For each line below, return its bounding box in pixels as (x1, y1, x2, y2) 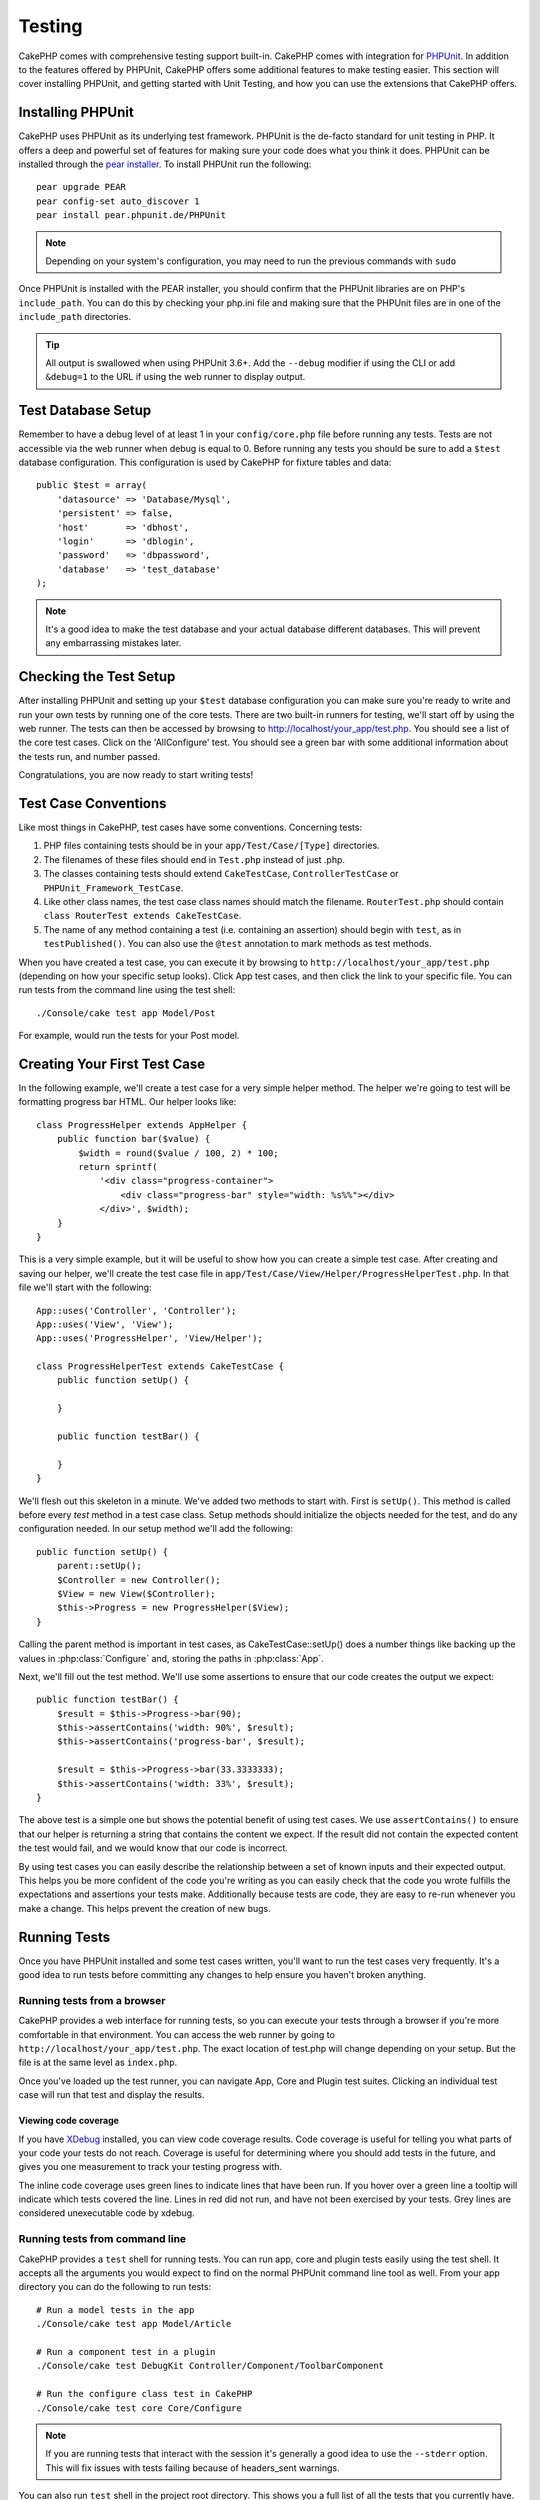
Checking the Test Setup (18, 668, 176, 685)
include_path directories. (18, 311, 132, 323)
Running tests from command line (18, 2232, 187, 2246)
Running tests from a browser (18, 1993, 166, 2007)
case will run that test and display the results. (18, 2089, 205, 2101)
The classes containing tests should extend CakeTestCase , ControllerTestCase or (43, 868, 399, 880)
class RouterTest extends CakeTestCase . (43, 910, 242, 922)
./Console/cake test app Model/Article (36, 2318, 232, 2330)
